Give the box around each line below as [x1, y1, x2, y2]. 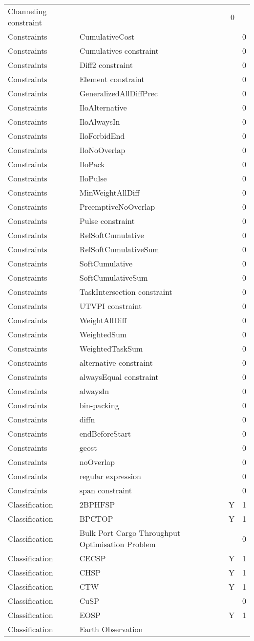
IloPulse [79, 173, 107, 184]
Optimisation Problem [79, 538, 156, 550]
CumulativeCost [79, 31, 135, 42]
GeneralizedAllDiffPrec [79, 88, 158, 99]
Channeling [8, 5, 47, 17]
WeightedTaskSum [79, 343, 143, 354]
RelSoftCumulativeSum [79, 243, 159, 255]
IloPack [79, 158, 105, 170]
